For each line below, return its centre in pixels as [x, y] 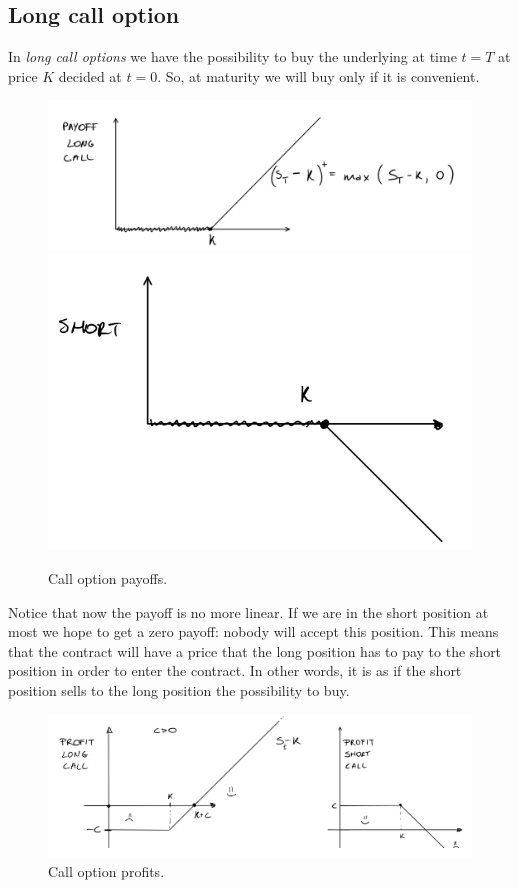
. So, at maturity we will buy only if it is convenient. [318, 75]
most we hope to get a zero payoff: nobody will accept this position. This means [253, 631]
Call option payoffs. [108, 577]
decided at [90, 75]
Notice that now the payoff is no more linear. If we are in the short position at [248, 611]
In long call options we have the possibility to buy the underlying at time [232, 56]
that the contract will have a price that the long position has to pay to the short [255, 650]
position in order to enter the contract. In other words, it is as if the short [235, 670]
